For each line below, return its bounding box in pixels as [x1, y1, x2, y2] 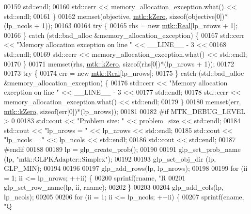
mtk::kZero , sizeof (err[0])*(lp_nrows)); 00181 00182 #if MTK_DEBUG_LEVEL [4, 106, 246, 116]
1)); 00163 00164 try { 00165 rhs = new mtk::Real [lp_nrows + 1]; [42, 20, 238, 31]
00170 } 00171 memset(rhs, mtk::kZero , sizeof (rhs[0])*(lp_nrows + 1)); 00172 [4, 58, 234, 68]
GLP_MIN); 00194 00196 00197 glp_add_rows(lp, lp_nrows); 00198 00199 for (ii [4, 163, 248, 173]
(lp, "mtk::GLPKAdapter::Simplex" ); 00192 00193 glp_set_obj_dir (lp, [4, 153, 216, 164]
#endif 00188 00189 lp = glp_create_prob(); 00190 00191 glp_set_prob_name [4, 144, 241, 154]
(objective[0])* [186, 11, 228, 21]
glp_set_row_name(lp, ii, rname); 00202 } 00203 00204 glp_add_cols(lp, [4, 182, 223, 192]
